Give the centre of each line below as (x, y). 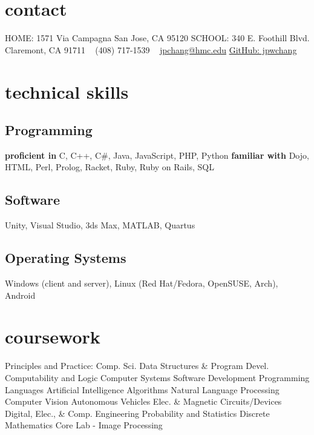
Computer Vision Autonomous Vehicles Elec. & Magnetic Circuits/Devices (143, 401)
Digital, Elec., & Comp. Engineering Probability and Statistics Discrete (137, 413)
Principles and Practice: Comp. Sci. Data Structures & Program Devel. (137, 366)
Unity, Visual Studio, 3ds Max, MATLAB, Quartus (100, 225)
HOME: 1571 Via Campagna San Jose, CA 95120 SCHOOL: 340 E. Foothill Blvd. (157, 38)
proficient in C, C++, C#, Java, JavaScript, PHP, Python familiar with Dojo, (157, 155)
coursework (53, 337)
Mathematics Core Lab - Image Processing (84, 425)
